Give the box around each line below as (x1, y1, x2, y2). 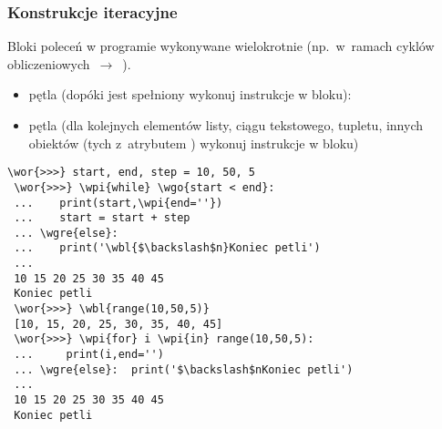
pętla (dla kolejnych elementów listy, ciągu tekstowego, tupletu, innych (28, 116, 424, 134)
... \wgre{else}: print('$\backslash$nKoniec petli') (14, 363, 354, 376)
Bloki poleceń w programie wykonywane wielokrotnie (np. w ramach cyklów (7, 36, 435, 56)
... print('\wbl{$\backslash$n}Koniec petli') (14, 241, 321, 255)
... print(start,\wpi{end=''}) (14, 196, 223, 209)
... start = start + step (14, 211, 190, 225)
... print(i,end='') (14, 348, 164, 362)
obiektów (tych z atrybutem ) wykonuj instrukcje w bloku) (28, 133, 359, 152)
